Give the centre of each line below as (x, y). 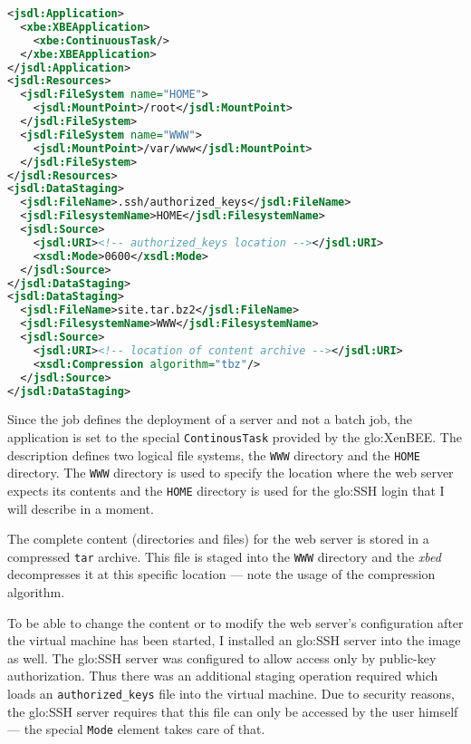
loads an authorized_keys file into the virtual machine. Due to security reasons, (231, 693)
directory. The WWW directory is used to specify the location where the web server (231, 473)
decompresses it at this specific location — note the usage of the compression (221, 574)
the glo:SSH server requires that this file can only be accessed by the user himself (233, 711)
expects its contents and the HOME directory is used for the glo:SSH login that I (226, 490)
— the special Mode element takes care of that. (136, 729)
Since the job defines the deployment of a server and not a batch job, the (210, 419)
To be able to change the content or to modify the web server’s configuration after (235, 622)
